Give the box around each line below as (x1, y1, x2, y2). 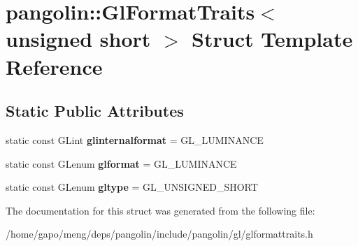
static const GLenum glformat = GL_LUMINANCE (6, 156, 237, 171)
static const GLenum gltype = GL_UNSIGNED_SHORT (6, 180, 258, 194)
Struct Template (192, 24, 353, 53)
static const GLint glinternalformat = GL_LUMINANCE (6, 132, 264, 147)
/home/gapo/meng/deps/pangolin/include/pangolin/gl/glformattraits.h (6, 226, 313, 241)
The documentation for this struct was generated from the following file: (6, 203, 315, 217)
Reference (6, 52, 103, 80)
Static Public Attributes (6, 100, 184, 122)
